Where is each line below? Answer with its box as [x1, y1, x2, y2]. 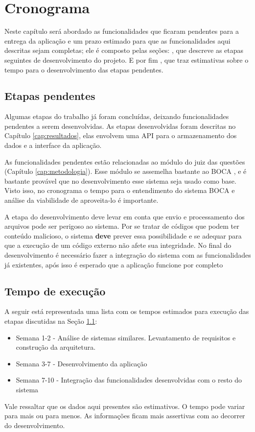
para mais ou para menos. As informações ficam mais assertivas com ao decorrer [4, 410, 245, 421]
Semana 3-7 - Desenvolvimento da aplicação [16, 358, 147, 368]
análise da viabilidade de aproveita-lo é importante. [4, 195, 159, 205]
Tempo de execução [4, 283, 106, 298]
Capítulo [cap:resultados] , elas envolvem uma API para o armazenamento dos [4, 130, 237, 141]
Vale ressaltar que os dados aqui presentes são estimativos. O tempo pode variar [4, 401, 245, 411]
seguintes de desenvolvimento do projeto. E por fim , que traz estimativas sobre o [4, 54, 249, 65]
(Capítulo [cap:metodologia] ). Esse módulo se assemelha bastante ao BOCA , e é [4, 166, 247, 176]
